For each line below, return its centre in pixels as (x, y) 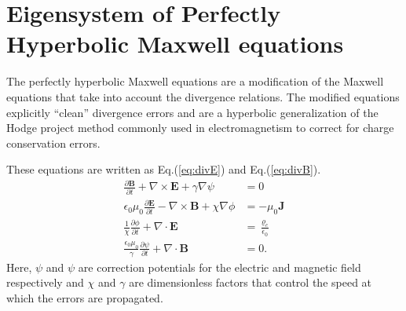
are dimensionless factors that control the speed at (251, 282)
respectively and (45, 282)
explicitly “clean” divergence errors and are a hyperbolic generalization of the (192, 112)
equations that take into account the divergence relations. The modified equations (203, 96)
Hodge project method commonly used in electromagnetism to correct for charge (200, 128)
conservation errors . (53, 143)
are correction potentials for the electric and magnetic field (219, 267)
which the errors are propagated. (85, 298)
